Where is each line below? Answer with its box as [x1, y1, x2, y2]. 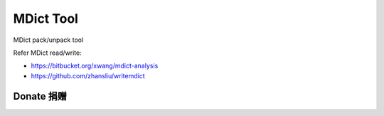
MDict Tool [13, 11, 78, 26]
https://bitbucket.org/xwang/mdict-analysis [31, 61, 159, 70]
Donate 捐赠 [13, 90, 68, 102]
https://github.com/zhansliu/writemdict [31, 71, 145, 80]
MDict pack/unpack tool [13, 36, 84, 44]
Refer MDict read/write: [13, 48, 82, 57]
